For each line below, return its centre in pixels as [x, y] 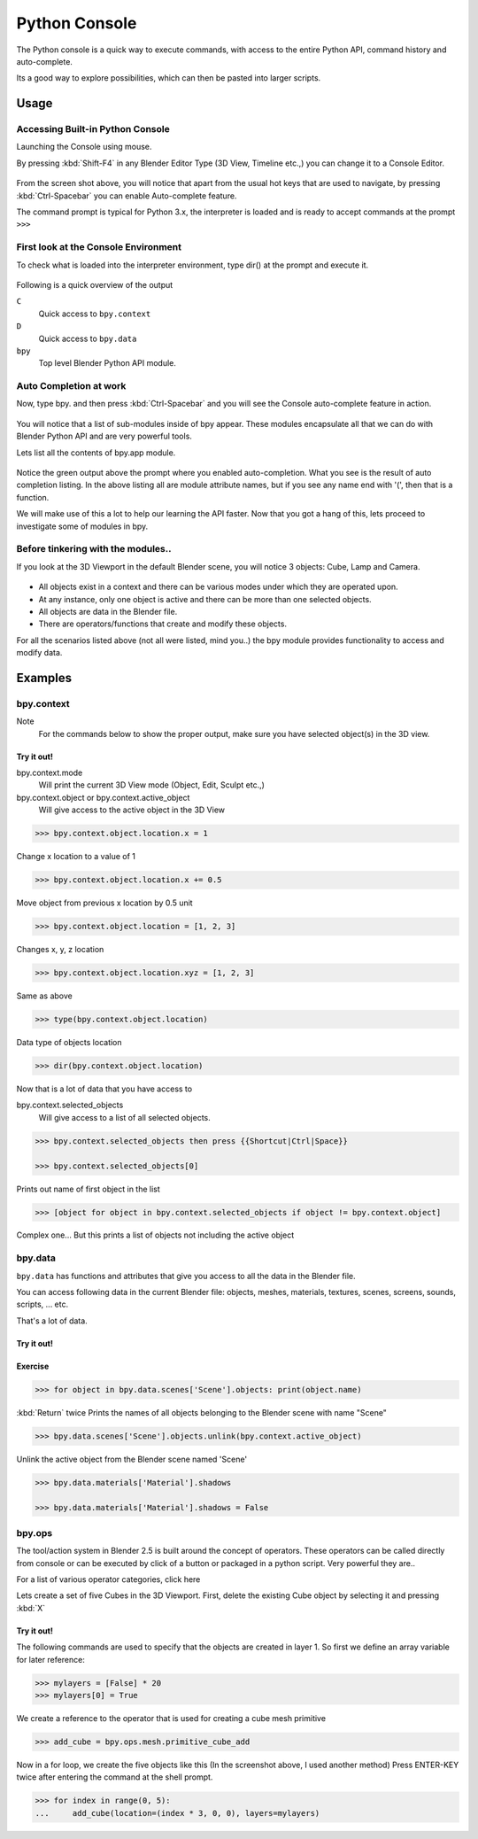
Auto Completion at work [71, 386]
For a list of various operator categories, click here [108, 1579]
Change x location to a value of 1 [76, 857]
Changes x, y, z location [60, 950]
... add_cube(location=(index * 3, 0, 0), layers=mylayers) [177, 1813]
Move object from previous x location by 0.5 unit [105, 903]
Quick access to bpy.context [95, 314]
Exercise [33, 1366]
